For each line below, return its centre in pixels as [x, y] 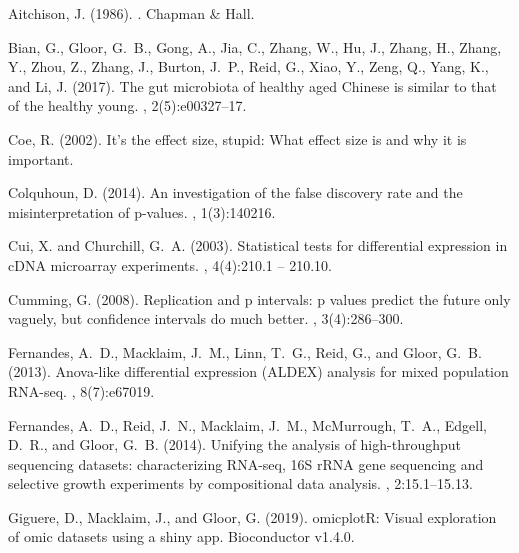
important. [41, 158]
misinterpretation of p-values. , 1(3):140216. [142, 211]
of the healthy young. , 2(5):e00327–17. [127, 105]
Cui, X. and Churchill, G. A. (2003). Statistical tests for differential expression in [258, 245]
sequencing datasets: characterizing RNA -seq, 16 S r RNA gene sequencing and [246, 463]
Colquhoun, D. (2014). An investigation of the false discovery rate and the [235, 192]
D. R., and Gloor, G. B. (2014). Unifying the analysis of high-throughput [234, 444]
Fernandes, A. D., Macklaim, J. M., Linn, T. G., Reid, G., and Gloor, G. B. [245, 351]
